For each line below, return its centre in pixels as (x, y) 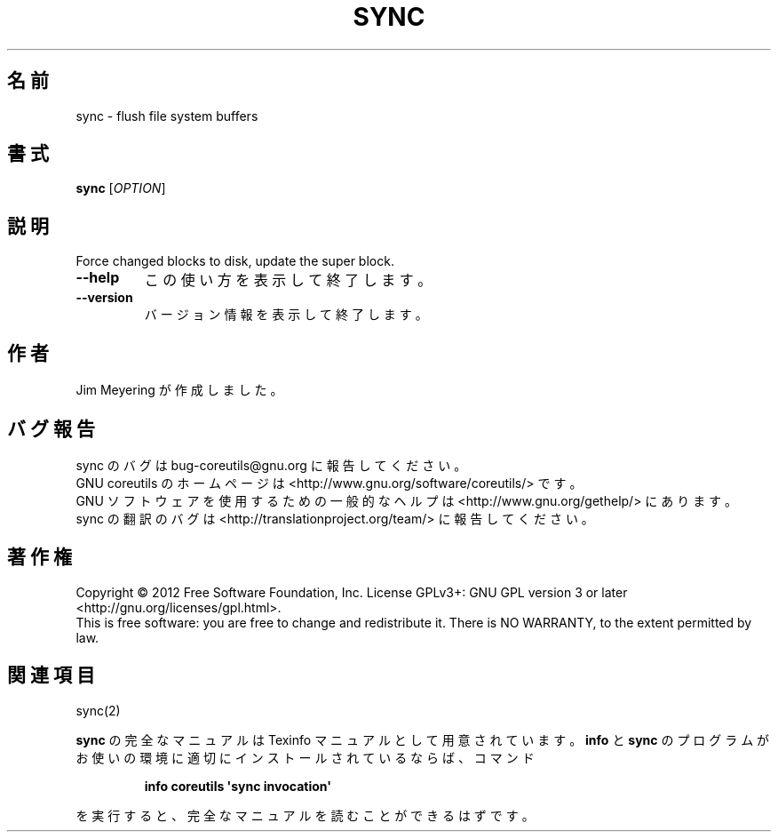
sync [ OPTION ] (121, 188)
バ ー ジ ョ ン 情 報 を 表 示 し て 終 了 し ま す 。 (286, 315)
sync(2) (98, 710)
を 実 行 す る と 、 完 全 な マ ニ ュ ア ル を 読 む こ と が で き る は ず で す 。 (305, 815)
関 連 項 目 (51, 675)
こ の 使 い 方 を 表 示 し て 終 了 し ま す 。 (288, 280)
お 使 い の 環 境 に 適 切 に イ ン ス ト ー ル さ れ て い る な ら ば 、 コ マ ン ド (305, 757)
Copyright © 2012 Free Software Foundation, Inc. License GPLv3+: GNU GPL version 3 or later (352, 592)
